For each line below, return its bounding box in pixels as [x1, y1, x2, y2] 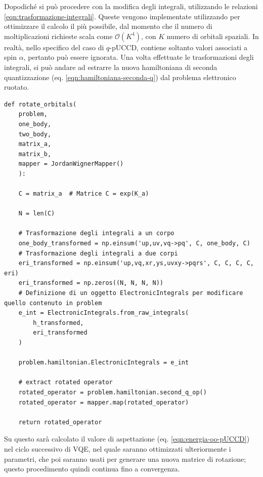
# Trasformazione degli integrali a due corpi [18, 249, 178, 257]
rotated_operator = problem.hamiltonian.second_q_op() [18, 388, 207, 396]
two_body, [18, 130, 52, 138]
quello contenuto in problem [4, 299, 102, 307]
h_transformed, [33, 319, 84, 326]
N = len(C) [18, 210, 55, 217]
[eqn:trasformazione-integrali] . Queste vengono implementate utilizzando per [4, 11, 240, 21]
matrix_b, [18, 150, 52, 158]
